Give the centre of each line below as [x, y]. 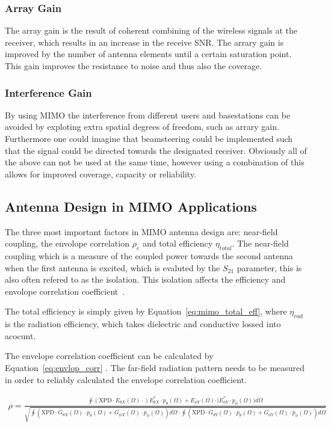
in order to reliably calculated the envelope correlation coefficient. [126, 379]
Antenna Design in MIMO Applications [131, 206]
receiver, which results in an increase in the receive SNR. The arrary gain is [144, 42]
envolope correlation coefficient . [65, 291]
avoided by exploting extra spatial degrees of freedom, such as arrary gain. [142, 127]
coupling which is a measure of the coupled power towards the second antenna [149, 255]
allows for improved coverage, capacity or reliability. [101, 174]
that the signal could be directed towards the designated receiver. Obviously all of [156, 150]
